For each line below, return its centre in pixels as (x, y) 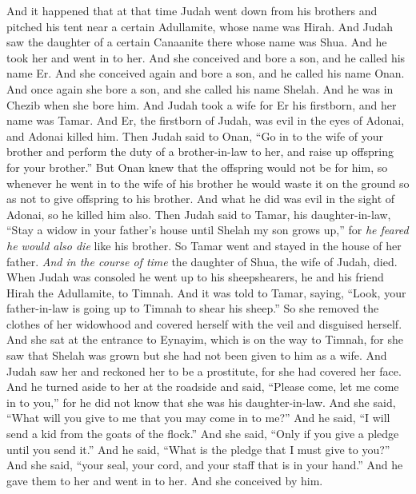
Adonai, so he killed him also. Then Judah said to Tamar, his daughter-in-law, (199, 214)
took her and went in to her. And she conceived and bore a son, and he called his (206, 57)
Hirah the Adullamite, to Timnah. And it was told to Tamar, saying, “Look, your (206, 292)
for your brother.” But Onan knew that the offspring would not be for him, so (197, 167)
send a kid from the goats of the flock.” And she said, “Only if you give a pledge (203, 434)
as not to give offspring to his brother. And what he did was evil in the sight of (201, 199)
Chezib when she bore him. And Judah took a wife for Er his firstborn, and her (202, 104)
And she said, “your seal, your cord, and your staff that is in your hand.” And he (205, 465)
